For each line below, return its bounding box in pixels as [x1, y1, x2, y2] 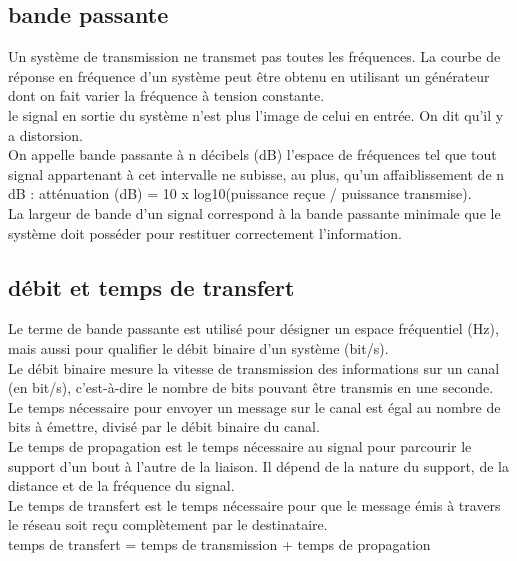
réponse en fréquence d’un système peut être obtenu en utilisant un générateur [8, 65, 490, 86]
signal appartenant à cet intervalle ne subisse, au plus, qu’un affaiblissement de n [8, 163, 505, 184]
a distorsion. [8, 124, 83, 145]
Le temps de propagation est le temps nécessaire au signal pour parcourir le [8, 435, 472, 456]
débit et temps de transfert [8, 271, 295, 302]
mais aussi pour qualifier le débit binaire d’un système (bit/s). [8, 337, 389, 358]
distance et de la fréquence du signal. [8, 475, 235, 496]
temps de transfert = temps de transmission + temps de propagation [8, 533, 431, 554]
